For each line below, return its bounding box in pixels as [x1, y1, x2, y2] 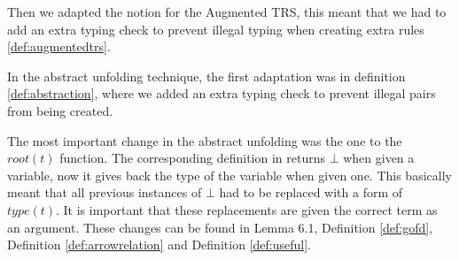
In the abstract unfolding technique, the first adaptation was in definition [7, 66, 406, 85]
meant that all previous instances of [7, 183, 202, 202]
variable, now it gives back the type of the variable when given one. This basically [7, 165, 452, 184]
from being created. [7, 101, 113, 119]
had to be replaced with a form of [219, 183, 403, 202]
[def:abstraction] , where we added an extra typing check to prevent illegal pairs [7, 84, 436, 103]
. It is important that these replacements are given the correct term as [56, 200, 438, 218]
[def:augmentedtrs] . [7, 37, 111, 56]
